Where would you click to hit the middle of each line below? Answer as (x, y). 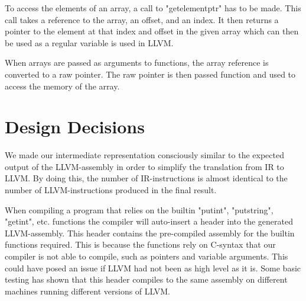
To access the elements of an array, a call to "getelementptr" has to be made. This (153, 8)
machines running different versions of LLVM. (87, 291)
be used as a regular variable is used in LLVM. (89, 42)
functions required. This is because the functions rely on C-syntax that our (140, 244)
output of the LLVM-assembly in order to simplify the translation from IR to (144, 166)
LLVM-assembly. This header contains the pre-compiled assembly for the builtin (150, 233)
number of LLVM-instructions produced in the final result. (111, 190)
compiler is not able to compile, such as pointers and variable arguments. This (147, 256)
